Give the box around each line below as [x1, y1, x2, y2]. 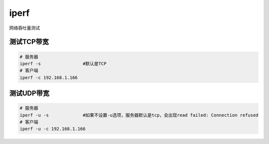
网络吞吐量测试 [9, 25, 40, 31]
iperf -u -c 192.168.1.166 [19, 126, 86, 132]
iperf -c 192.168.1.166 [19, 74, 78, 80]
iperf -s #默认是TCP [19, 61, 107, 67]
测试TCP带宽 [9, 38, 49, 46]
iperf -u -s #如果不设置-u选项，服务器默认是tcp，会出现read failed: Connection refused [19, 112, 259, 118]
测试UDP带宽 [9, 89, 50, 98]
